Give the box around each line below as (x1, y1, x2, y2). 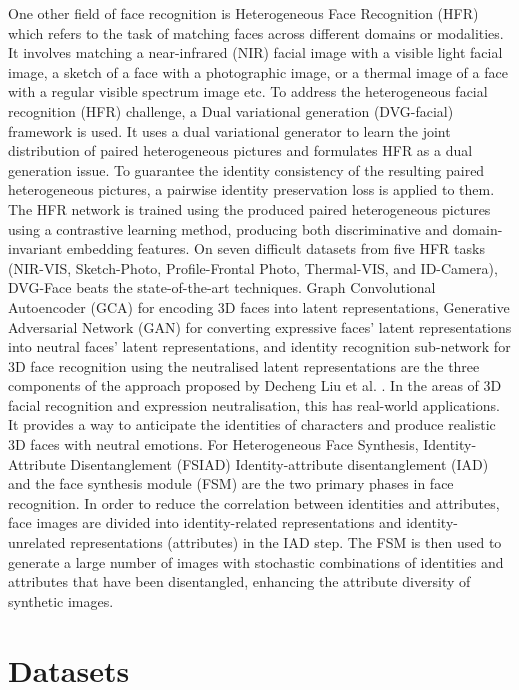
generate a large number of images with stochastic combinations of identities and (8, 551, 504, 572)
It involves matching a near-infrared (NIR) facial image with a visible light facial (8, 42, 503, 63)
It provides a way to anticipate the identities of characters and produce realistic (8, 414, 496, 435)
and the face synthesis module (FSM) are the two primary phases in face (8, 473, 454, 494)
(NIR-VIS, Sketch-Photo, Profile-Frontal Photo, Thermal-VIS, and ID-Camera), (8, 257, 498, 278)
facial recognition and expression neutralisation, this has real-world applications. (8, 394, 500, 415)
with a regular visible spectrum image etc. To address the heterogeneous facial (8, 81, 488, 102)
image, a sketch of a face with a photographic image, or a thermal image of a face (8, 61, 508, 82)
